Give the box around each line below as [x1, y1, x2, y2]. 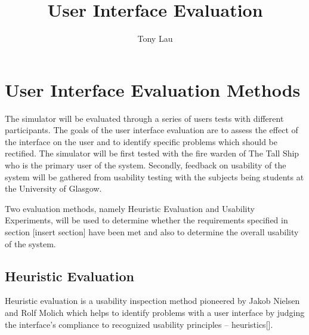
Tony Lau [137, 32, 173, 45]
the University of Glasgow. [5, 182, 102, 195]
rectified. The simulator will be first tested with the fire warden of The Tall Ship [5, 147, 299, 159]
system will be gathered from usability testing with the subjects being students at [5, 170, 304, 183]
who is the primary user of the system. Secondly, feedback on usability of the [5, 159, 286, 171]
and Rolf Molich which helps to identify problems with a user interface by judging [5, 306, 305, 318]
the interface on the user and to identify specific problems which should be [5, 135, 277, 147]
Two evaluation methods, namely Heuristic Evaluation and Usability [5, 202, 255, 214]
